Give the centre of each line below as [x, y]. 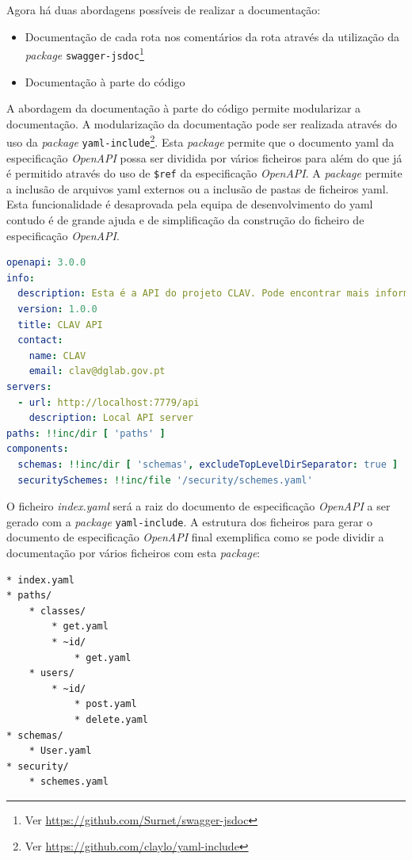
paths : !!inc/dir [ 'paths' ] [86, 433]
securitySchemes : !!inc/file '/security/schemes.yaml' [165, 480]
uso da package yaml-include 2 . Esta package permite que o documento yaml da [200, 141]
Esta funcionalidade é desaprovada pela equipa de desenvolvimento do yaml [190, 204]
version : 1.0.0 [57, 309]
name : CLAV [57, 355]
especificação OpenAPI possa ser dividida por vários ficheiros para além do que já [204, 157]
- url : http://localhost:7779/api [109, 402]
